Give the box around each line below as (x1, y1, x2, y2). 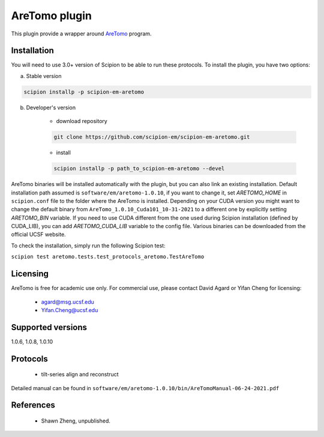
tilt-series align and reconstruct (41, 371, 119, 378)
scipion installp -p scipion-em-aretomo (23, 88, 144, 95)
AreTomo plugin (11, 9, 92, 22)
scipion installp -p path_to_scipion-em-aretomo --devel (53, 165, 225, 172)
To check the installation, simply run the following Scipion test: (11, 242, 166, 249)
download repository (56, 118, 107, 125)
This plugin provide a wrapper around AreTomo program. (11, 30, 152, 37)
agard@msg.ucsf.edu (41, 298, 94, 306)
